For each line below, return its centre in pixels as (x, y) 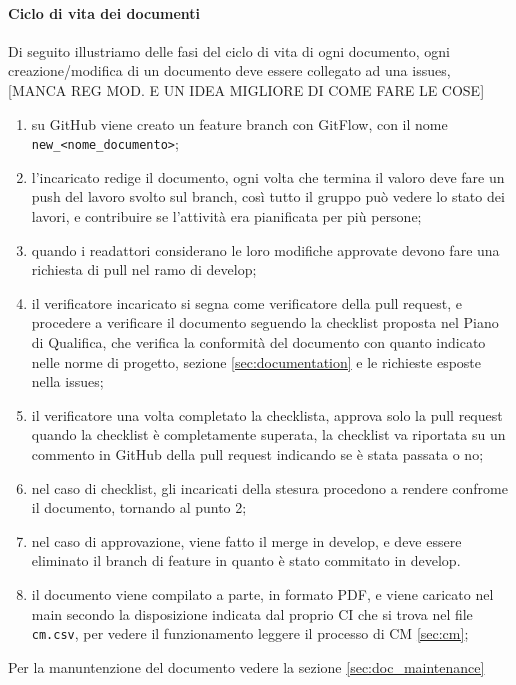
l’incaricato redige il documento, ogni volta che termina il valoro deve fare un (268, 176)
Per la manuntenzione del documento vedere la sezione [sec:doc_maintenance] (246, 666)
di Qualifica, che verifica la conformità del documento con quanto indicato (258, 341)
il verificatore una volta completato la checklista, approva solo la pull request (267, 414)
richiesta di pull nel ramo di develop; (144, 269)
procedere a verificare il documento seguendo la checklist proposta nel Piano (265, 322)
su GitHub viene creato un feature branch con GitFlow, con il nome (239, 123)
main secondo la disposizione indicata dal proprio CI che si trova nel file (252, 613)
